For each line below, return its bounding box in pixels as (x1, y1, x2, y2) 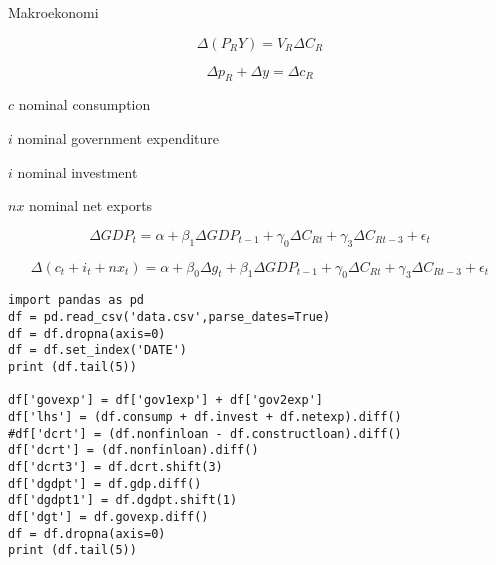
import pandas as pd (8, 293, 145, 308)
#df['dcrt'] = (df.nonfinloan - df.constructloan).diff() (8, 426, 402, 441)
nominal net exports (29, 195, 153, 216)
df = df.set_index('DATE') (8, 343, 187, 358)
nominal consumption (18, 94, 151, 115)
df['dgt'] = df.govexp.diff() (8, 509, 209, 524)
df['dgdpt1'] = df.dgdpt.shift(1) (8, 493, 238, 508)
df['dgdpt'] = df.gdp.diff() (8, 476, 202, 491)
